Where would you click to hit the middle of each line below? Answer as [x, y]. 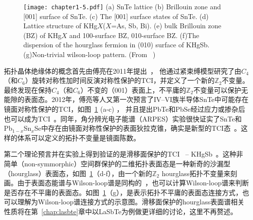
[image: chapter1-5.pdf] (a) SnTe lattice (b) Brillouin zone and [122, 6]
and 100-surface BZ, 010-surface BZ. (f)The [134, 35]
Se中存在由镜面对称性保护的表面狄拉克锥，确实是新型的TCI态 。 [137, 128]
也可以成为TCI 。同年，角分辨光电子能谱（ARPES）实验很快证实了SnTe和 [123, 118]
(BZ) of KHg [43, 35]
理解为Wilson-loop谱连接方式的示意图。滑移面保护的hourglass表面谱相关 [131, 202]
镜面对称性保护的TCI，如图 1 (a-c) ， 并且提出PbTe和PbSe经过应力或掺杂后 [125, 109]
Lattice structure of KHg [61, 26]
